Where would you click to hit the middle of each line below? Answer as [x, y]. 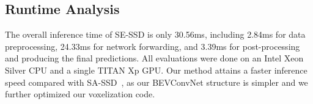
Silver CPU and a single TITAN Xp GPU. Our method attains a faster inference [156, 70]
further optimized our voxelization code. [80, 94]
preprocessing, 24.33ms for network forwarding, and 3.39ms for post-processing [153, 46]
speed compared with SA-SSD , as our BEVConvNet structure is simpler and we [156, 82]
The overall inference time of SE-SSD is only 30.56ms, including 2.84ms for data [155, 34]
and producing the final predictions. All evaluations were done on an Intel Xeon [154, 58]
